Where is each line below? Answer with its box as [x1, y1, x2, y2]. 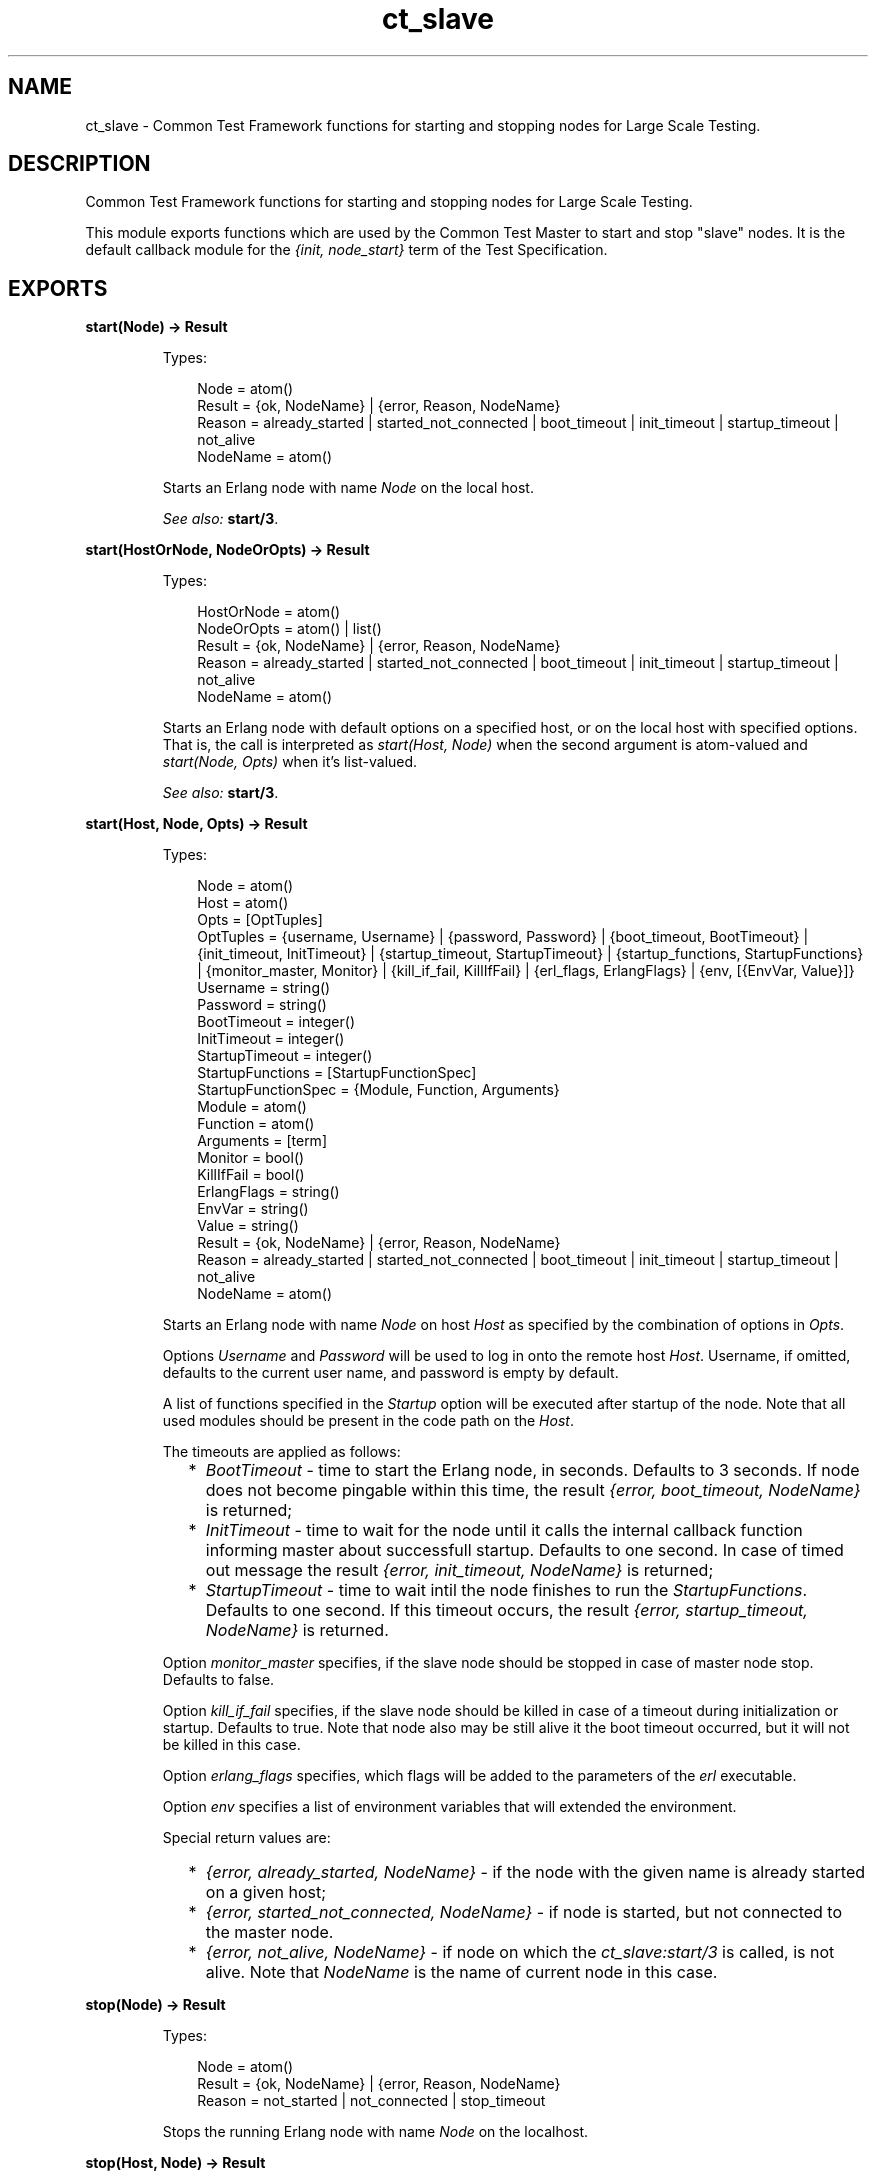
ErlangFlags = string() [197, 1183, 340, 1201]
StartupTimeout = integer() [197, 1047, 373, 1065]
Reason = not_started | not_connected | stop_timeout [197, 2092, 546, 2110]
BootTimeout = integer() [197, 1013, 355, 1031]
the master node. [205, 1922, 334, 1943]
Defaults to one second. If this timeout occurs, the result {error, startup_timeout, [205, 1600, 808, 1621]
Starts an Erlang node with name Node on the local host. [162, 479, 534, 497]
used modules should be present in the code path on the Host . [162, 1412, 574, 1430]
